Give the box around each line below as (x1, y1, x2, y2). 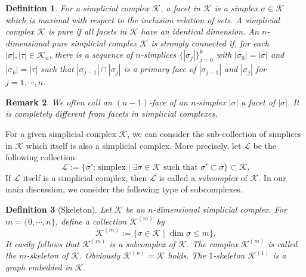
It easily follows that (5, 237, 79, 250)
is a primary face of (123, 63, 196, 75)
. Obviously (79, 249, 120, 262)
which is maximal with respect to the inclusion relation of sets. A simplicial (5, 13, 280, 26)
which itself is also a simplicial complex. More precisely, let (26, 139, 242, 151)
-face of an (149, 95, 188, 108)
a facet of (241, 95, 276, 108)
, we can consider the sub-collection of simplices (127, 127, 302, 139)
